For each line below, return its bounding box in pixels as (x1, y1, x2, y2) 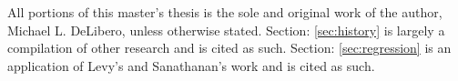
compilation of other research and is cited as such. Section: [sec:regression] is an (7, 38, 452, 57)
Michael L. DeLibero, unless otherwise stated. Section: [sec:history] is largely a (7, 20, 445, 39)
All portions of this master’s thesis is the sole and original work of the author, (7, 3, 443, 21)
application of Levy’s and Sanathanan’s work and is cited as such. (7, 56, 375, 75)
